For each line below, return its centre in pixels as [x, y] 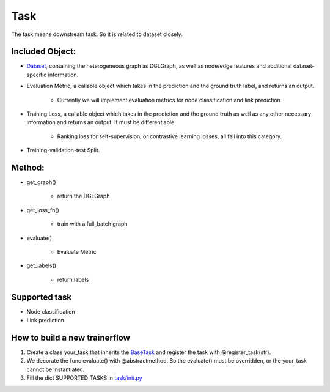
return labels [73, 279]
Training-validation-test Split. [63, 150]
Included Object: [44, 52]
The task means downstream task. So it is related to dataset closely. [97, 34]
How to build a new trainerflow [71, 337]
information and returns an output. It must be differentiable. [101, 122]
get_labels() [42, 265]
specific [37, 75]
